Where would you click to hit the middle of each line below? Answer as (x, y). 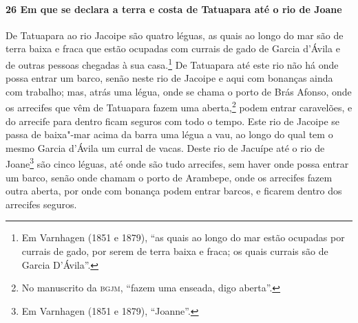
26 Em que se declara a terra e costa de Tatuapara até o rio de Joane (174, 9)
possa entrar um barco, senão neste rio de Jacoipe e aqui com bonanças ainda (169, 78)
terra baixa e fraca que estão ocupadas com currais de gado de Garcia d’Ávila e (173, 48)
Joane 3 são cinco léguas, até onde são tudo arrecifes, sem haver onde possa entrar (177, 163)
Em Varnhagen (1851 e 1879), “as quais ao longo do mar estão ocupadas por (183, 237)
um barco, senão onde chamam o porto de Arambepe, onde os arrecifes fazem (169, 177)
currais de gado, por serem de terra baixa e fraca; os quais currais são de (175, 251)
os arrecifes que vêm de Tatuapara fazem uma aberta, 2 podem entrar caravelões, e (179, 107)
